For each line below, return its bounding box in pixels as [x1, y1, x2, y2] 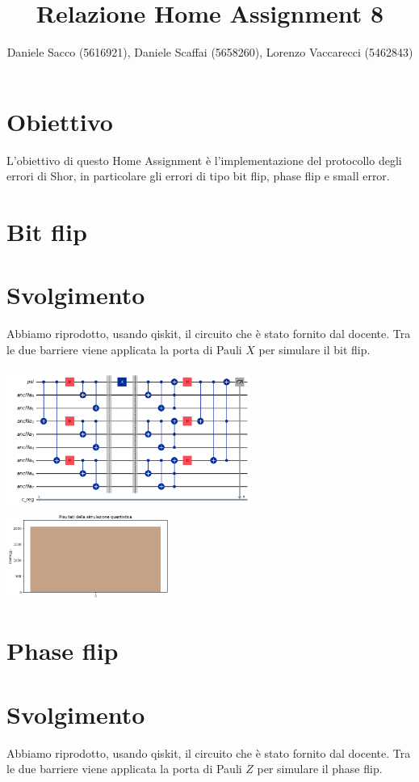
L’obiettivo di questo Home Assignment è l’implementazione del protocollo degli [6, 151, 402, 168]
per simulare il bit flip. [258, 340, 371, 357]
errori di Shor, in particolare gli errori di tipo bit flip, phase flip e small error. [6, 167, 390, 184]
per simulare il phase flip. [257, 760, 383, 777]
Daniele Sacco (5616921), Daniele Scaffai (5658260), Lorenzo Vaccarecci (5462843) [6, 44, 413, 61]
